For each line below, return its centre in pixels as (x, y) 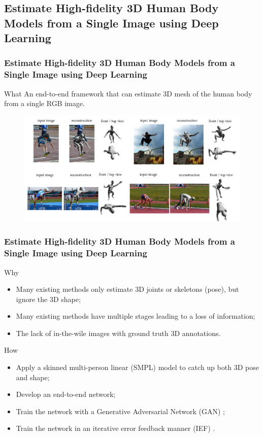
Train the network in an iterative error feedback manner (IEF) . (116, 428)
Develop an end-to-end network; (66, 394)
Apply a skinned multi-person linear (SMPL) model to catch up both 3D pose (137, 367)
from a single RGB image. (44, 103)
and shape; (33, 377)
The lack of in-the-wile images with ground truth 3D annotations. (118, 333)
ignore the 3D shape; (48, 299)
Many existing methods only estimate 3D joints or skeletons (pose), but (127, 289)
